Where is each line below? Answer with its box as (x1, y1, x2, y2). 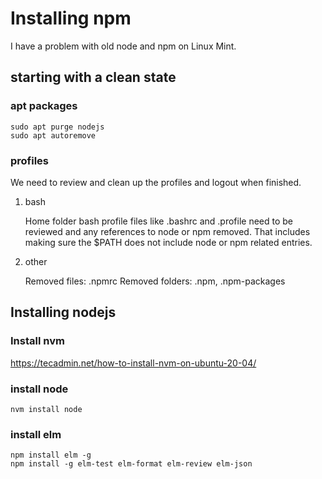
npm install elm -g (10, 450, 92, 461)
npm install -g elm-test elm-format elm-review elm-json (10, 459, 253, 469)
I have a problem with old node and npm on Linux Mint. (10, 40, 237, 52)
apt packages (10, 99, 78, 113)
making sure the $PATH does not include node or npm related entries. (24, 236, 313, 248)
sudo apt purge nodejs (10, 122, 105, 132)
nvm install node (10, 404, 83, 414)
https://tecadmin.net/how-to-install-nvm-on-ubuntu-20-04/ (10, 357, 257, 369)
